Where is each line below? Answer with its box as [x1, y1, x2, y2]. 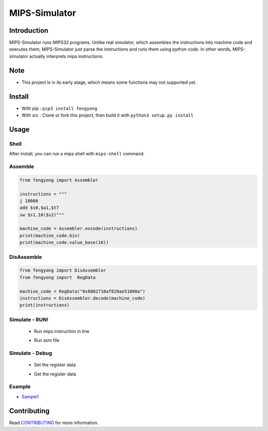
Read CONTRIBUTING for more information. [9, 420, 99, 426]
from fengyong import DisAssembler [19, 268, 106, 273]
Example [9, 383, 31, 390]
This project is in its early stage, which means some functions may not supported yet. [21, 79, 197, 85]
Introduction [9, 26, 49, 35]
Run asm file [34, 337, 60, 343]
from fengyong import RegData [19, 274, 96, 280]
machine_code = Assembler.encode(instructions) [19, 226, 137, 232]
